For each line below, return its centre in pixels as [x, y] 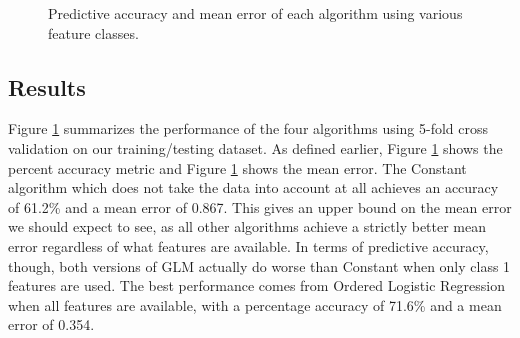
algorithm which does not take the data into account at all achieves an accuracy [253, 187]
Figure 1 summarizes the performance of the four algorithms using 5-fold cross [248, 128]
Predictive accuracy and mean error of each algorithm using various [255, 13]
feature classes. [93, 32]
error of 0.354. [51, 324]
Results [47, 86]
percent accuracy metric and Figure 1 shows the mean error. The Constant [237, 167]
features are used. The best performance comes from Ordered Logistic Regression [257, 285]
